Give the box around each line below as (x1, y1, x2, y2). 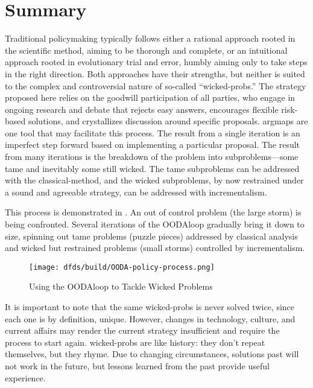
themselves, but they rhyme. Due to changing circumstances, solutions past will (5, 348, 299, 360)
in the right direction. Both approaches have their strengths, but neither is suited (5, 67, 305, 80)
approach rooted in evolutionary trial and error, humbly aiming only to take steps (5, 56, 308, 68)
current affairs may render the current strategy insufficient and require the (5, 324, 280, 337)
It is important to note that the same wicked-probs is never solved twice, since (5, 301, 295, 313)
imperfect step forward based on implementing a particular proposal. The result (5, 138, 300, 151)
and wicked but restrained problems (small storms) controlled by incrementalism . (5, 241, 305, 254)
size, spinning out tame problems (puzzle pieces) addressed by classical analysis (5, 229, 298, 242)
